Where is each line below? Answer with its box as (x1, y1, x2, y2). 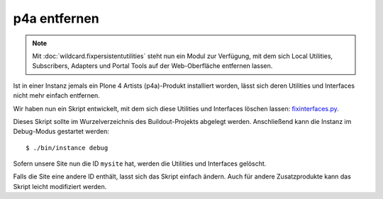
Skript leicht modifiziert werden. (13, 182, 107, 191)
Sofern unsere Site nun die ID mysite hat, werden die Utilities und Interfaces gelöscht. (13, 159, 267, 168)
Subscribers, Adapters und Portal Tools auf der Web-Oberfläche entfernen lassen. (32, 62, 273, 70)
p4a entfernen (13, 11, 99, 26)
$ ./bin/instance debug (26, 144, 109, 152)
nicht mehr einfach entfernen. (13, 91, 101, 100)
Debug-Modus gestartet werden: (13, 127, 110, 136)
